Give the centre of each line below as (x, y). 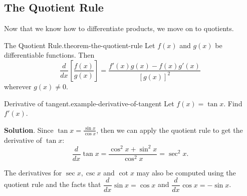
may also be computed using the (186, 172)
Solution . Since (29, 130)
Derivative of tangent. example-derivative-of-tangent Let (89, 103)
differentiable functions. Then (49, 55)
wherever (18, 86)
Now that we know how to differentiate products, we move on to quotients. (119, 28)
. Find (233, 103)
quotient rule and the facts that (53, 184)
